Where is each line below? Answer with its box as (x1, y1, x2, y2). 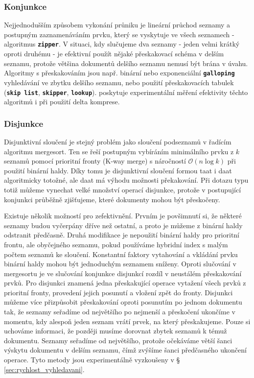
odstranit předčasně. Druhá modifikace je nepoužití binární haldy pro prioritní (4, 230, 240, 240)
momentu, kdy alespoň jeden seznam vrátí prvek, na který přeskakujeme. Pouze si (4, 316, 251, 326)
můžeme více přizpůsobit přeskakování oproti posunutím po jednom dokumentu (4, 297, 242, 307)
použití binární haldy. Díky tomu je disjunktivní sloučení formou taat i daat (4, 165, 232, 175)
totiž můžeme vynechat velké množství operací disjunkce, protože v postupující (4, 184, 241, 194)
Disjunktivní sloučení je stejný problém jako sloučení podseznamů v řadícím (4, 136, 231, 146)
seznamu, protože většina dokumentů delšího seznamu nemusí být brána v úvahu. (4, 58, 248, 68)
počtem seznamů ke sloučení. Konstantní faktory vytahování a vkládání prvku (4, 249, 238, 259)
